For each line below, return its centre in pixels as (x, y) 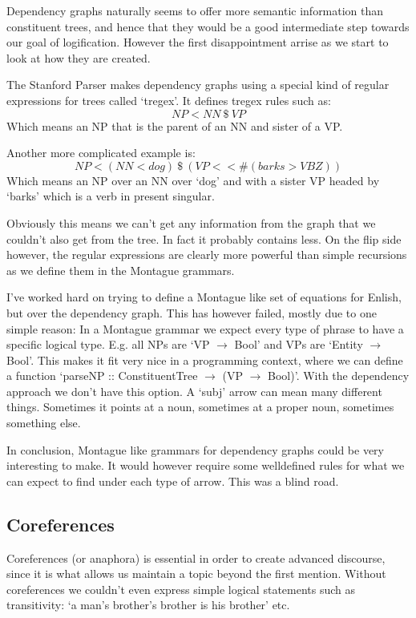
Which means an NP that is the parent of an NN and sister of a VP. (175, 125)
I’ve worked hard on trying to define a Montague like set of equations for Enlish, (204, 297)
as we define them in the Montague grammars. (121, 270)
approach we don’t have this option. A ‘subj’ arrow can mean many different (194, 391)
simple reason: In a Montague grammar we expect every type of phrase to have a (205, 328)
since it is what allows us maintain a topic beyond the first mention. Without (196, 574)
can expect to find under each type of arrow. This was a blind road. (173, 481)
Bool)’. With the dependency (339, 376)
